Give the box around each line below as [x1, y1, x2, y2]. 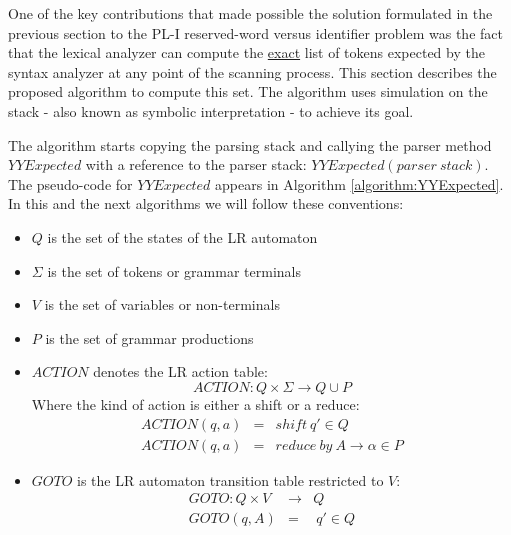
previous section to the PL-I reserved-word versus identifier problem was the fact [8, 22, 503, 43]
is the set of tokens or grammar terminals [47, 260, 301, 281]
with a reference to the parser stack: [85, 154, 307, 175]
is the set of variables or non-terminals [44, 294, 280, 315]
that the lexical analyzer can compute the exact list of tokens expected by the [8, 42, 485, 63]
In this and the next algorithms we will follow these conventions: [8, 193, 404, 214]
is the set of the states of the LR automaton [47, 226, 318, 247]
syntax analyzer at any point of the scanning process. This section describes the [8, 61, 497, 82]
